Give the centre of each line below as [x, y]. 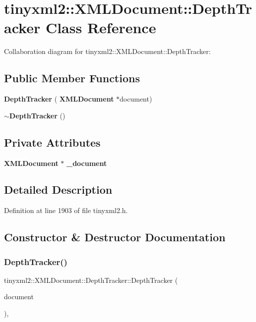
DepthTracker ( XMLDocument [59, 99]
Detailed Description [58, 189]
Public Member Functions [72, 78]
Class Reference [101, 27]
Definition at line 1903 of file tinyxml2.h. [66, 210]
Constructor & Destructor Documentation [115, 237]
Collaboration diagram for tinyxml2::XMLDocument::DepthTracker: [107, 51]
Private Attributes [52, 142]
